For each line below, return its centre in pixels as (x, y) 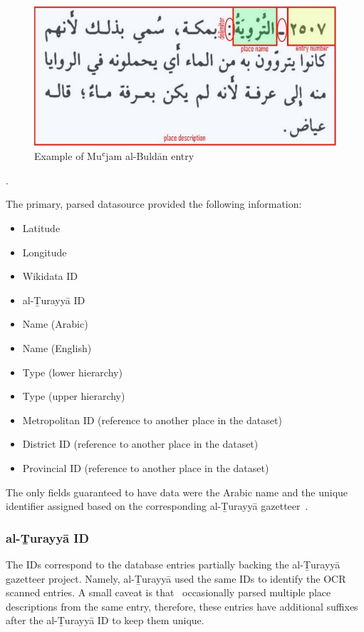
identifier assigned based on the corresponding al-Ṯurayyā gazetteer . (157, 506)
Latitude (41, 227)
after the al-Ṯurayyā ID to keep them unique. (105, 620)
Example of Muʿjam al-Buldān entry (114, 156)
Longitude (45, 252)
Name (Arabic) (55, 324)
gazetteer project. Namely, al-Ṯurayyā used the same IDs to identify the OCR (176, 578)
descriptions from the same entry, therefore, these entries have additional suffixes (182, 606)
